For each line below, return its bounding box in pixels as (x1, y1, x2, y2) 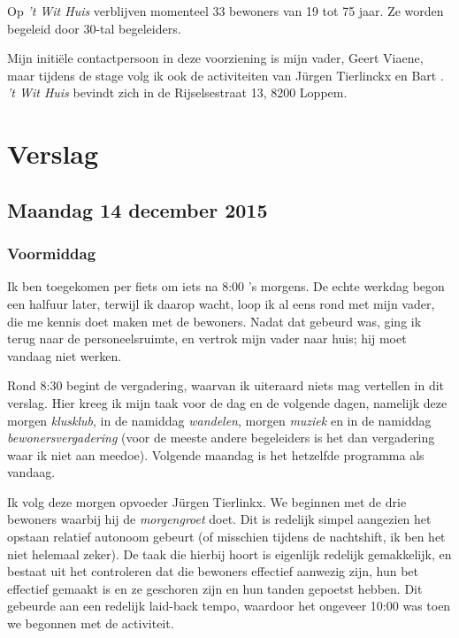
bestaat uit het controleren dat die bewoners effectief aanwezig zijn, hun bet (7, 562, 418, 580)
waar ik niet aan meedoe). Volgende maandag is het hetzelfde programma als (7, 445, 425, 464)
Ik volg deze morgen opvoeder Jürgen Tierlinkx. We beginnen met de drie (7, 492, 407, 511)
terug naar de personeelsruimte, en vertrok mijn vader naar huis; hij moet (7, 329, 407, 348)
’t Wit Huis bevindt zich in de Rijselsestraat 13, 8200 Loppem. (7, 83, 348, 102)
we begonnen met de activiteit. (7, 614, 174, 633)
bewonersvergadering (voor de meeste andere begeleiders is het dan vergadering (7, 428, 435, 447)
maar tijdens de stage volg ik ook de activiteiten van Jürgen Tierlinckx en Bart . (7, 65, 444, 84)
